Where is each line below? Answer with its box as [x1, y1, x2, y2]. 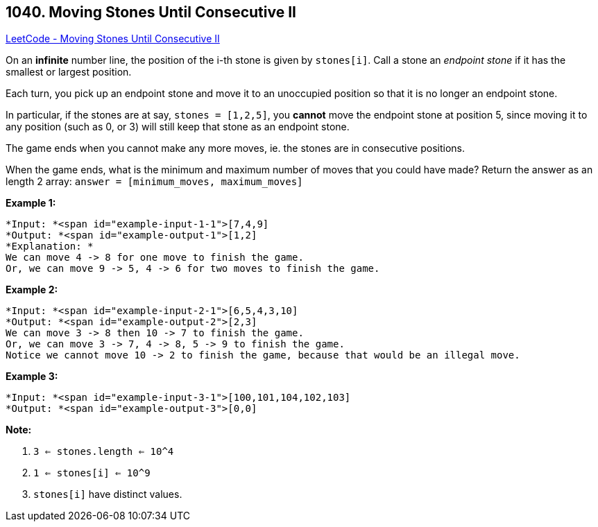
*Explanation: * [6, 241, 94, 252]
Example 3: [6, 370, 58, 383]
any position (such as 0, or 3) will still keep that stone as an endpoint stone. [6, 121, 350, 133]
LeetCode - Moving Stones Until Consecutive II [6, 33, 220, 45]
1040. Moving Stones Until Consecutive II [6, 3, 296, 21]
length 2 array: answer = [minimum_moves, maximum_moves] [6, 175, 303, 188]
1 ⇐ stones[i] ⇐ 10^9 [33, 467, 151, 479]
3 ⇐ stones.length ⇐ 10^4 [33, 446, 174, 458]
